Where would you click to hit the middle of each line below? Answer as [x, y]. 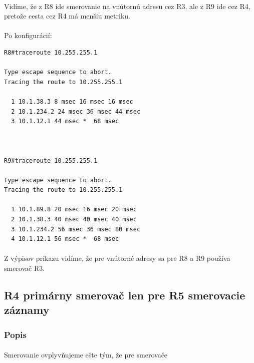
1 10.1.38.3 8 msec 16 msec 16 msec [72, 101]
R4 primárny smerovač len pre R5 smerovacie [125, 295]
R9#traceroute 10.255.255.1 [51, 160]
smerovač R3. [25, 268]
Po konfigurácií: [28, 35]
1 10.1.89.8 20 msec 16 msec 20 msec [74, 210]
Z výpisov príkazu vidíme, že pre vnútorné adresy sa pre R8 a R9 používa [117, 258]
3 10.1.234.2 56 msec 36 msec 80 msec [76, 229]
